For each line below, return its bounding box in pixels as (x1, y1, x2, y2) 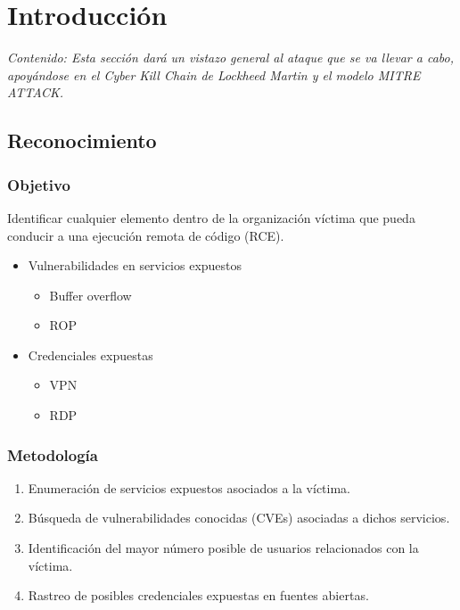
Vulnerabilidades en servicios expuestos (28, 256, 242, 275)
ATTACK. (7, 83, 64, 102)
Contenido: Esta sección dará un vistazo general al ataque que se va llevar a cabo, (7, 48, 454, 67)
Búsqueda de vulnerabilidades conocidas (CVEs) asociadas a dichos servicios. (28, 508, 450, 527)
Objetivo (7, 173, 70, 195)
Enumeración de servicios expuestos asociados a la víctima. (28, 478, 350, 497)
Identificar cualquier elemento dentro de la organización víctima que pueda (7, 208, 415, 227)
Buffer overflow (49, 285, 132, 304)
